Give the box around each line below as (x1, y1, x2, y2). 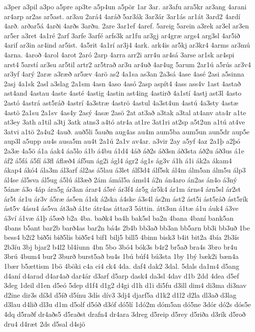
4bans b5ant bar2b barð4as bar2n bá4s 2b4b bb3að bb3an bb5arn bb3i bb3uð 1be (4, 222, 250, 232)
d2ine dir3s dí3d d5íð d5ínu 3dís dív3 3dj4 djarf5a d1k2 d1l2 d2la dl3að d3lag (4, 289, 236, 300)
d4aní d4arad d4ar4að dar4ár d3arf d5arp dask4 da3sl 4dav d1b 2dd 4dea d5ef (4, 270, 239, 281)
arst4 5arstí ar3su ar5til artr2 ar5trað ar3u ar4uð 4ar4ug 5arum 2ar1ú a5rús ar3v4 (4, 59, 251, 69)
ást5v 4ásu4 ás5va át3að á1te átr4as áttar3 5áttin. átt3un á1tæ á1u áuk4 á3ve (4, 203, 239, 213)
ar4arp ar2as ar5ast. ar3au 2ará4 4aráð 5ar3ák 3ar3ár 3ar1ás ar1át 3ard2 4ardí (4, 11, 240, 21)
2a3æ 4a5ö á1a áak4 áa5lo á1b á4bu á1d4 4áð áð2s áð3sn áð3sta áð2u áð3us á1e (4, 145, 244, 155)
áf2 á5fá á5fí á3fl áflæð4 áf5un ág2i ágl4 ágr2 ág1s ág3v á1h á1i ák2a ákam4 (4, 155, 232, 165)
